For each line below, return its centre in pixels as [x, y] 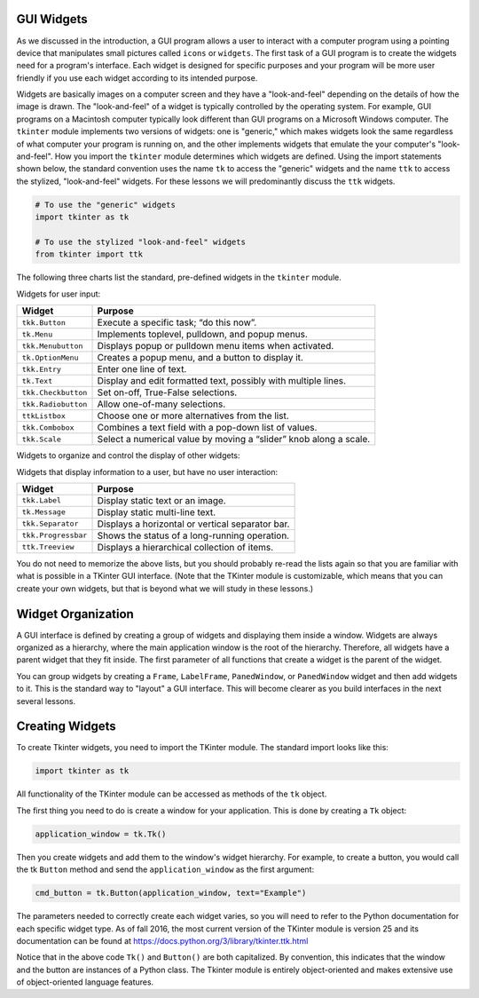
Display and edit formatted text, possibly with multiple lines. [221, 381]
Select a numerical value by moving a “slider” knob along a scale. [234, 440]
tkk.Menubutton [52, 346]
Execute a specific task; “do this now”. [177, 322]
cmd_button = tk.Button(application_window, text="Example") [171, 893]
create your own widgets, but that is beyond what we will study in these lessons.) [165, 588]
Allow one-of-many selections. [161, 404]
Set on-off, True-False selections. [167, 392]
